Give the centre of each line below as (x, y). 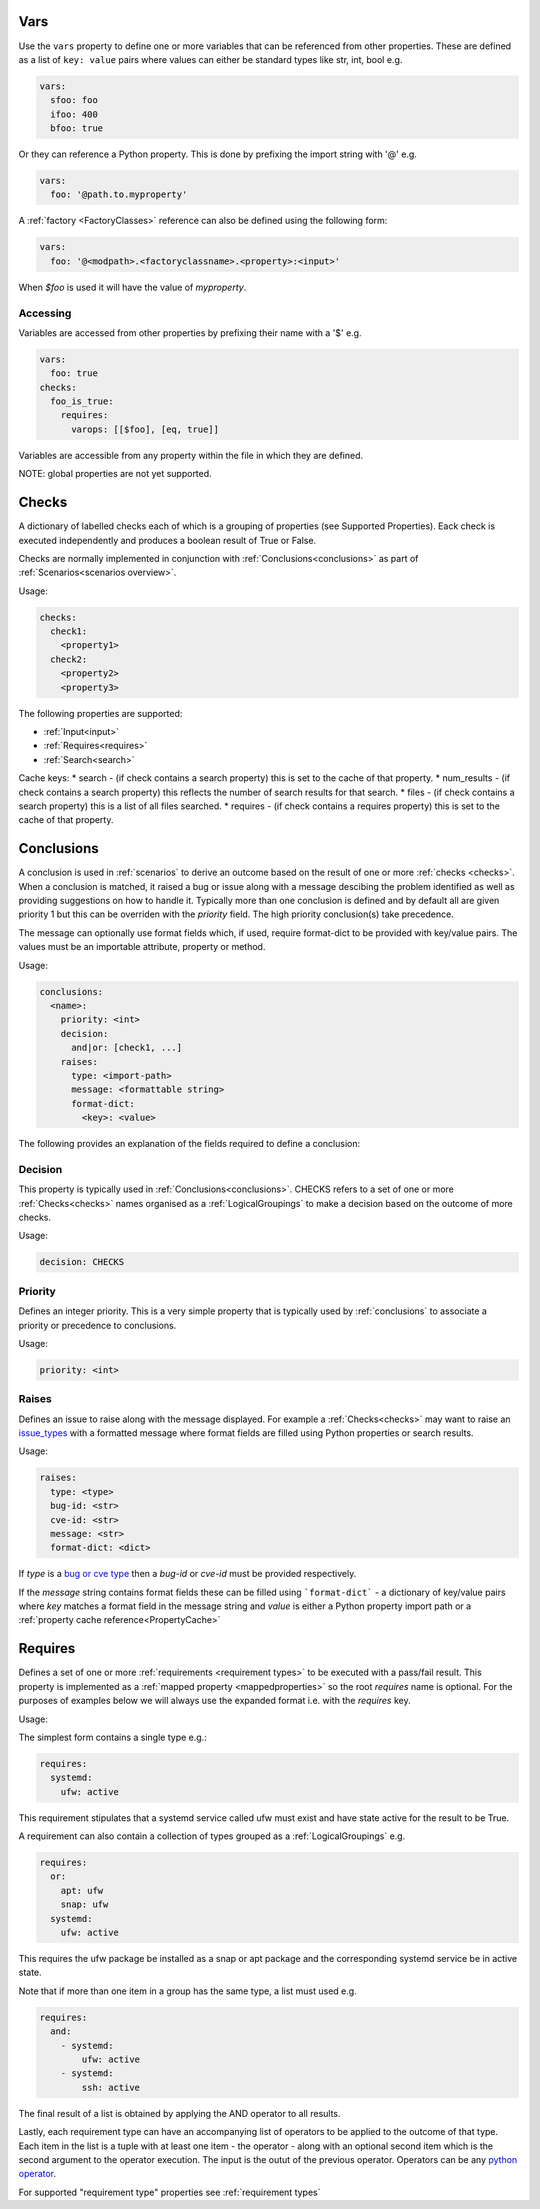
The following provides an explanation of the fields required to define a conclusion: (189, 1144)
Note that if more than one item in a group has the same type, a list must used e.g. (187, 1991)
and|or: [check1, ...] (127, 1048)
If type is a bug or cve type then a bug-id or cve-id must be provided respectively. (187, 1574)
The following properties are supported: (100, 713)
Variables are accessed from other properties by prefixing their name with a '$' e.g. (190, 332)
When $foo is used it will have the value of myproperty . (132, 287)
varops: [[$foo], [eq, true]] (145, 429)
